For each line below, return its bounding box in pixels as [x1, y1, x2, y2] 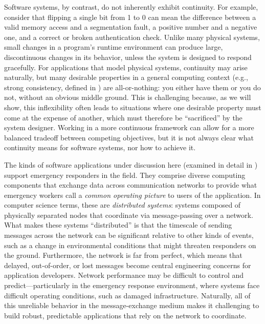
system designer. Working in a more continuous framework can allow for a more [4, 122, 254, 133]
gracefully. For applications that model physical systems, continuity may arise [4, 62, 248, 72]
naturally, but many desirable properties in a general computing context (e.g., [4, 72, 248, 83]
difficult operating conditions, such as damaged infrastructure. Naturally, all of [4, 290, 251, 300]
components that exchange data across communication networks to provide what [4, 179, 257, 190]
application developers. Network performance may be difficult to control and [4, 270, 244, 280]
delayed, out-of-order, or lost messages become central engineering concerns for [4, 259, 251, 270]
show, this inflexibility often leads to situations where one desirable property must [4, 102, 261, 112]
